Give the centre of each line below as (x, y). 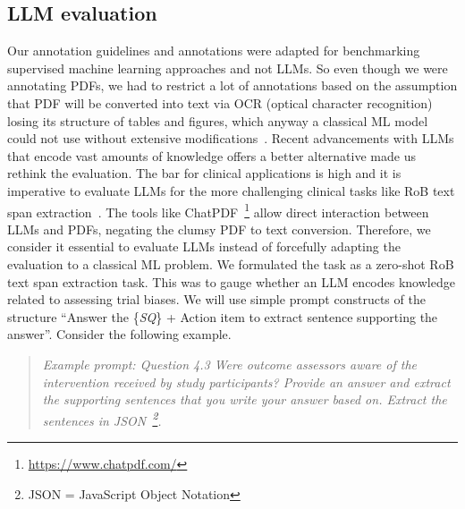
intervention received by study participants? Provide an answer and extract (246, 382)
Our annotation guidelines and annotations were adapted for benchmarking (214, 51)
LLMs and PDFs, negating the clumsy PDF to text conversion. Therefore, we (219, 229)
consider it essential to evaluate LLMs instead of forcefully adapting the (204, 246)
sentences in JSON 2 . (102, 419)
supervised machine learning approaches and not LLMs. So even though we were (228, 68)
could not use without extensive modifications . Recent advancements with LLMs (231, 138)
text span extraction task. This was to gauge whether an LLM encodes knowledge (231, 281)
